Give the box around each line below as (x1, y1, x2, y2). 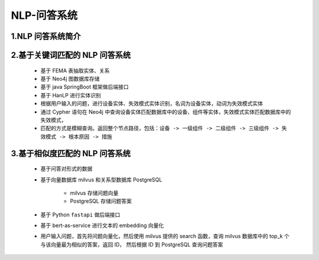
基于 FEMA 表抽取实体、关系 (40, 67, 110, 74)
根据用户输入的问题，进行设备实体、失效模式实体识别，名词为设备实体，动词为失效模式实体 (40, 100, 263, 107)
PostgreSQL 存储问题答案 (70, 198, 132, 205)
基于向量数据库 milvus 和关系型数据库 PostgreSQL (40, 176, 162, 183)
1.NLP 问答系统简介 (11, 31, 81, 41)
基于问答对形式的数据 (40, 165, 93, 172)
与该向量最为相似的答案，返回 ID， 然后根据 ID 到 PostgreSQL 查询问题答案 (40, 241, 223, 248)
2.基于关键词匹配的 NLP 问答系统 (11, 50, 131, 60)
